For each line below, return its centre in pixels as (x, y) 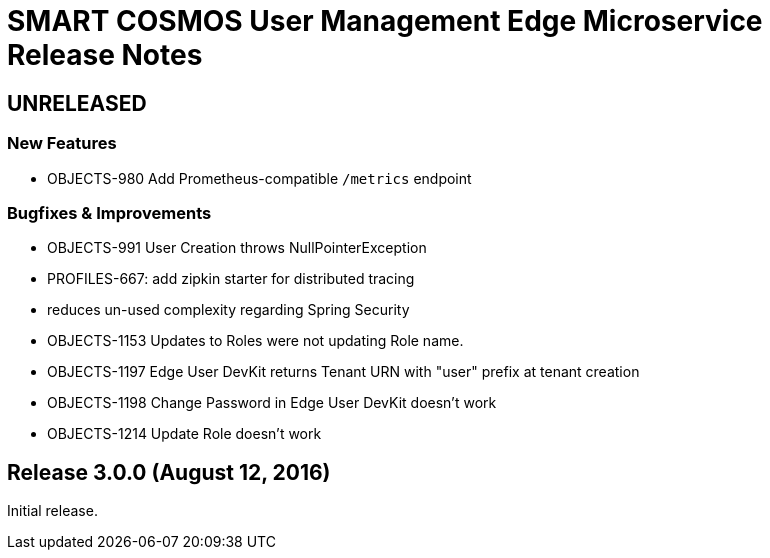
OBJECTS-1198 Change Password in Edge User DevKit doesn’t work (272, 403)
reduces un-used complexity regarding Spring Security (228, 310)
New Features (62, 143)
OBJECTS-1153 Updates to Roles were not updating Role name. (255, 341)
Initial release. (52, 511)
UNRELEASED (77, 103)
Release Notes (105, 55)
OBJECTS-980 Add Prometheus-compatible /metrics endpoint (259, 178)
